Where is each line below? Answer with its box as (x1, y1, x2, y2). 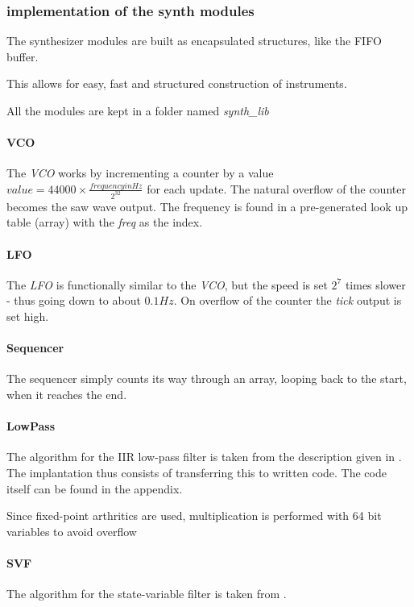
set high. (6, 308, 49, 325)
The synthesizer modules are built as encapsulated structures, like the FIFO (6, 32, 382, 49)
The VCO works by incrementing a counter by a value (6, 164, 274, 181)
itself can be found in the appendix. (6, 480, 183, 497)
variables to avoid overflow (6, 522, 137, 539)
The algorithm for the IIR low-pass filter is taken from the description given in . (6, 448, 402, 465)
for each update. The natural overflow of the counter (147, 180, 406, 197)
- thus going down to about (6, 292, 141, 309)
